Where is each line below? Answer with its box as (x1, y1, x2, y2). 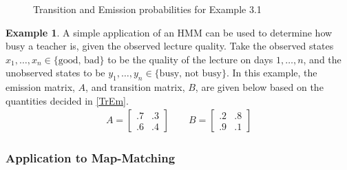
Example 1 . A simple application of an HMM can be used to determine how (6, 25, 333, 39)
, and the (303, 52, 341, 66)
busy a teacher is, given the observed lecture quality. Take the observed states (6, 39, 334, 53)
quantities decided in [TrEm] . (6, 93, 129, 107)
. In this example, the (226, 65, 317, 80)
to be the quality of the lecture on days (107, 52, 273, 66)
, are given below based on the (195, 80, 324, 94)
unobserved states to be (6, 65, 105, 80)
